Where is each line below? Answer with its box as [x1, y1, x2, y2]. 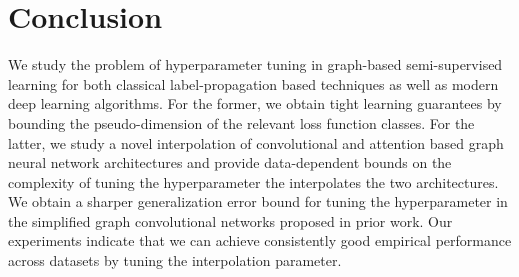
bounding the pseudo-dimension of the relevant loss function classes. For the [8, 112, 475, 133]
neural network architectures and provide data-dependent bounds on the [8, 152, 452, 173]
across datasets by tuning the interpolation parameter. [8, 250, 342, 271]
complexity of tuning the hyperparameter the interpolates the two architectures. [8, 171, 499, 192]
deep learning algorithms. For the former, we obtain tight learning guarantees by [8, 93, 502, 114]
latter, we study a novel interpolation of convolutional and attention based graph [8, 132, 504, 153]
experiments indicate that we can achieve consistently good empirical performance [8, 230, 512, 251]
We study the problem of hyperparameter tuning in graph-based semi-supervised [8, 54, 503, 75]
